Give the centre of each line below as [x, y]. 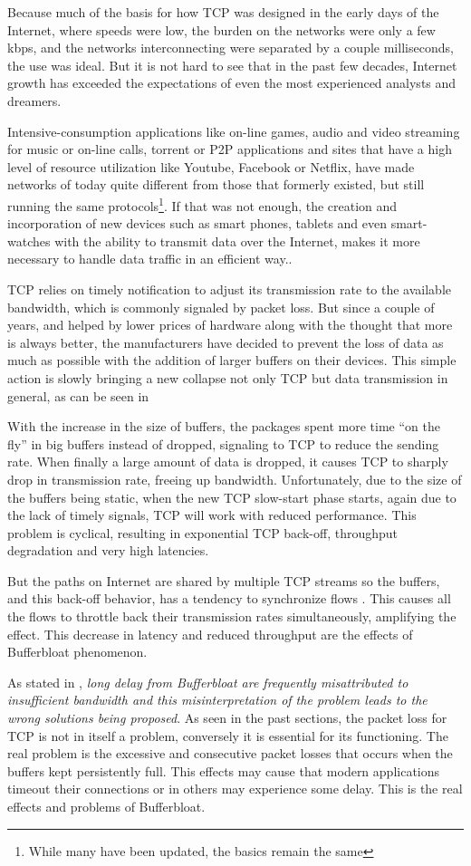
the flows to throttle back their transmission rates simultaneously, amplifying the [232, 616]
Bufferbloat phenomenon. [77, 652]
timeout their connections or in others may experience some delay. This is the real [235, 789]
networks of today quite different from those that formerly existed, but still [216, 184]
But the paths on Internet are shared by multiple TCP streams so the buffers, [224, 580]
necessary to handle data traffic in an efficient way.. [150, 259]
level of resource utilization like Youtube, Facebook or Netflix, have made [211, 166]
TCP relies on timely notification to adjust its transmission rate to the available [229, 289]
